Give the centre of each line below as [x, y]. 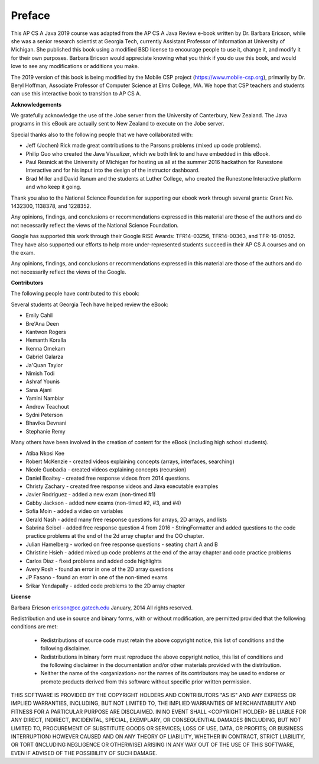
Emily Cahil [39, 315]
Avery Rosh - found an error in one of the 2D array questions [100, 569]
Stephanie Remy [45, 431]
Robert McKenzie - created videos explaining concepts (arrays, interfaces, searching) [130, 461]
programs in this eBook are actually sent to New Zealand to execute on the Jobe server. [118, 124]
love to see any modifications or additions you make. [75, 66]
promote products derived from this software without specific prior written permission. [146, 682]
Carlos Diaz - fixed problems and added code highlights [94, 561]
